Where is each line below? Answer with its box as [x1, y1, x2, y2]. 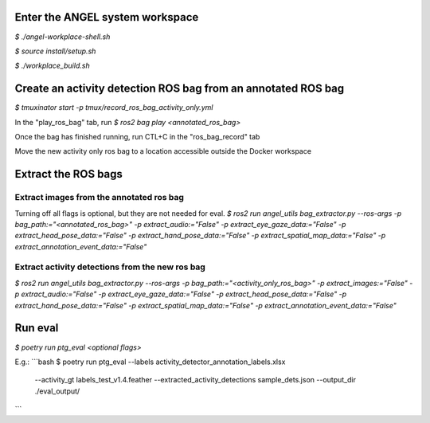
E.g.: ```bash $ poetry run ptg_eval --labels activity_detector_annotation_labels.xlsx [14, 357, 286, 366]
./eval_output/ [34, 386, 80, 396]
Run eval [14, 321, 59, 335]
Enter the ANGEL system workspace [14, 10, 199, 24]
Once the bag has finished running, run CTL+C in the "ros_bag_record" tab [14, 131, 260, 141]
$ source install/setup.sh [14, 46, 96, 56]
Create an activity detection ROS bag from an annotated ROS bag [14, 82, 345, 96]
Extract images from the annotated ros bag [14, 192, 185, 203]
